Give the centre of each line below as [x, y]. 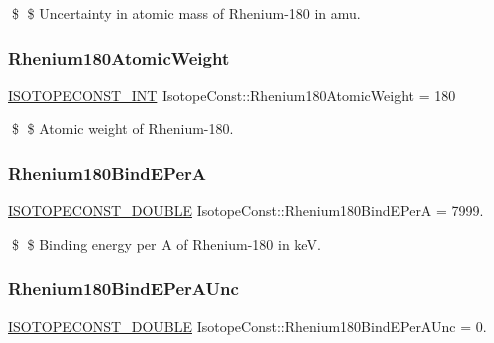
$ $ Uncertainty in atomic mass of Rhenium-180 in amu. [186, 13]
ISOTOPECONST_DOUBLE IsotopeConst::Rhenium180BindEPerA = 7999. [246, 210]
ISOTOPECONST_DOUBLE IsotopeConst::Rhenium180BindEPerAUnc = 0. [247, 325]
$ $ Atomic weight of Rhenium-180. [122, 128]
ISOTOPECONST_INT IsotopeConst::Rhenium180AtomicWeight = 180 [232, 94]
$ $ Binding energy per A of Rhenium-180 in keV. [166, 243]
